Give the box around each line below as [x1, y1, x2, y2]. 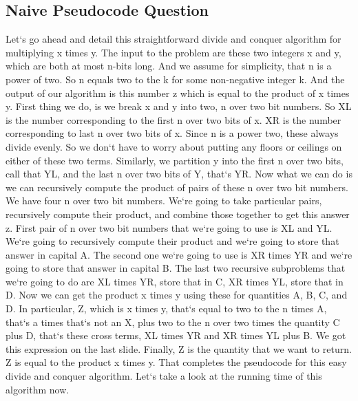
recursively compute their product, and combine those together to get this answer [6, 206, 350, 221]
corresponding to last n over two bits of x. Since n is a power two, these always [6, 126, 339, 140]
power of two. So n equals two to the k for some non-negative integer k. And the [6, 72, 345, 86]
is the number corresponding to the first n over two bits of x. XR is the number [6, 112, 341, 127]
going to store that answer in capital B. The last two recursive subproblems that [6, 261, 346, 275]
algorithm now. [6, 382, 70, 396]
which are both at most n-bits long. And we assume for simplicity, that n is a [6, 58, 332, 73]
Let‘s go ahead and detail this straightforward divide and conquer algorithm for [6, 32, 341, 46]
